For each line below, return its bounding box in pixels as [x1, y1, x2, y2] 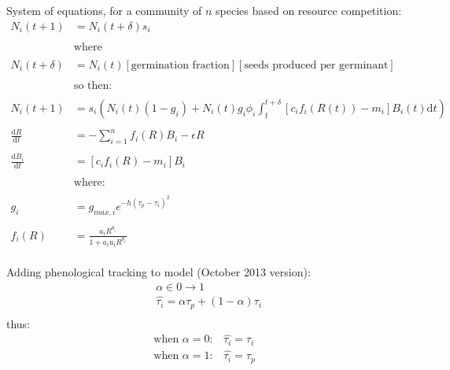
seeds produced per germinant [244, 59, 389, 71]
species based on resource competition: [216, 2, 402, 18]
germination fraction [131, 59, 230, 71]
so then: [73, 80, 112, 91]
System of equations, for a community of [6, 2, 202, 18]
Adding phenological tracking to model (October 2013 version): [6, 264, 311, 280]
